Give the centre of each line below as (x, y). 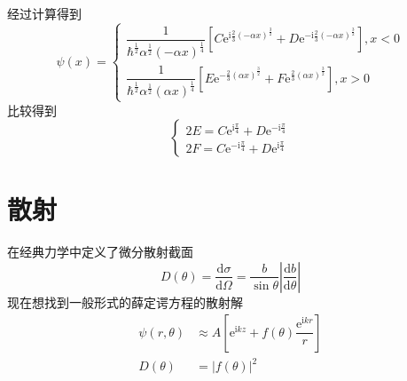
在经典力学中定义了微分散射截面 (100, 252)
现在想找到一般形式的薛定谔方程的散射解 (125, 302)
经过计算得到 (44, 13)
